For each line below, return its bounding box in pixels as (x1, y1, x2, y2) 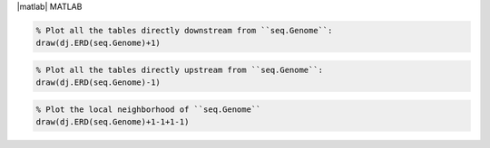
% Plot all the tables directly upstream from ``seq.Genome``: (35, 64, 324, 75)
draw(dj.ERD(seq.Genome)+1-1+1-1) (35, 117, 190, 127)
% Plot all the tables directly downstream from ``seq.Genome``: (35, 25, 333, 35)
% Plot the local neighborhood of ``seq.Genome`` (35, 104, 261, 115)
